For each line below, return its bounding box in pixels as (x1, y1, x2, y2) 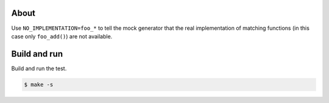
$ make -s (24, 81, 54, 88)
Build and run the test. (11, 65, 67, 72)
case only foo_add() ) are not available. (11, 32, 113, 40)
